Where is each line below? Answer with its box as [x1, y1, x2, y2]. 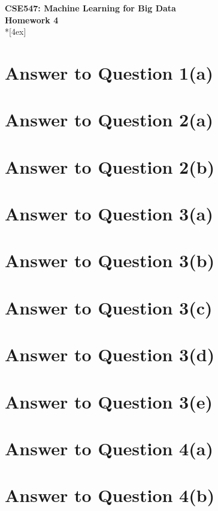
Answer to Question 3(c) [5, 295, 213, 319]
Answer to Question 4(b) [5, 483, 215, 507]
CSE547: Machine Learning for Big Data [5, 2, 176, 14]
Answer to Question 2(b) [5, 154, 215, 179]
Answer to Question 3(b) [5, 248, 215, 273]
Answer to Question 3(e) [5, 389, 213, 413]
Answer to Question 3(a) [5, 201, 213, 226]
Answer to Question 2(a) [5, 107, 213, 132]
